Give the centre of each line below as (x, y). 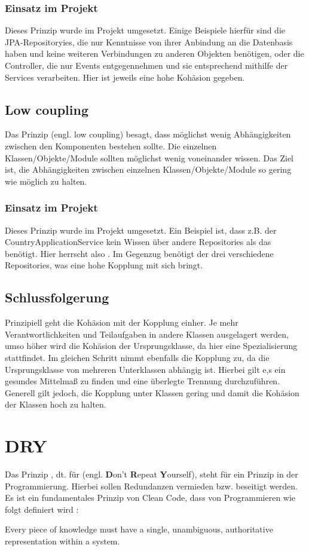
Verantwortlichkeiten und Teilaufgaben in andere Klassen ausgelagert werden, (147, 334)
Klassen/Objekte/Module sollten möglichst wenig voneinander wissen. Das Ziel (149, 157)
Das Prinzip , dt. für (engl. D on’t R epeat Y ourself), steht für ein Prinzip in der (152, 474)
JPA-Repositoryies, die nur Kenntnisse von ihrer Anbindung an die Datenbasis (149, 42)
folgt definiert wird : (42, 509)
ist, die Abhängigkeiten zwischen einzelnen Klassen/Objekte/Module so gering (148, 169)
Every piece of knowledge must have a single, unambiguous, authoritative (139, 529)
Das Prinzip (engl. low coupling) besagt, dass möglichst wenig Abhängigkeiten (148, 134)
